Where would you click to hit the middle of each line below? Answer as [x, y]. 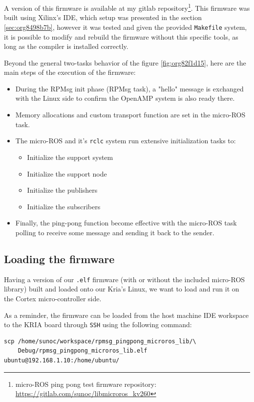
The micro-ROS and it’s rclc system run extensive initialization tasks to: [126, 141]
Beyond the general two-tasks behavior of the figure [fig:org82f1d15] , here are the [125, 62]
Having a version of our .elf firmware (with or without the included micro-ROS [125, 279]
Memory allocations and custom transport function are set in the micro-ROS [130, 115]
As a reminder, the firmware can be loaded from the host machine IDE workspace [126, 315]
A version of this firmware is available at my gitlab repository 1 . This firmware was [127, 7]
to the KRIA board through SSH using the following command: [98, 324]
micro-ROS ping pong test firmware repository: [86, 384]
